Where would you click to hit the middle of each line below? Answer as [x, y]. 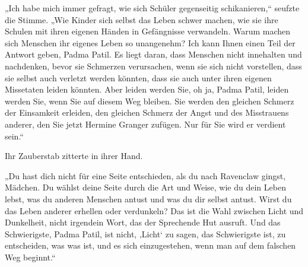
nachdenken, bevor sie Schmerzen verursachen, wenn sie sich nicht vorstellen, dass [153, 66]
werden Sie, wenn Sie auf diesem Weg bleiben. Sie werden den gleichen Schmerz [150, 101]
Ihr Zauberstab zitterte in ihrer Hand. [74, 156]
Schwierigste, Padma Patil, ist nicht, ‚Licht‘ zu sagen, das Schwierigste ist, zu [145, 233]
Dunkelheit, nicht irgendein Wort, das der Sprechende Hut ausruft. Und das [143, 222]
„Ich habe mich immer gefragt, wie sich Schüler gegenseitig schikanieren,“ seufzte [152, 8]
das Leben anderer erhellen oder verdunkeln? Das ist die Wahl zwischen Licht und [154, 210]
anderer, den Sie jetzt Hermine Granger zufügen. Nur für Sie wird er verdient [145, 124]
